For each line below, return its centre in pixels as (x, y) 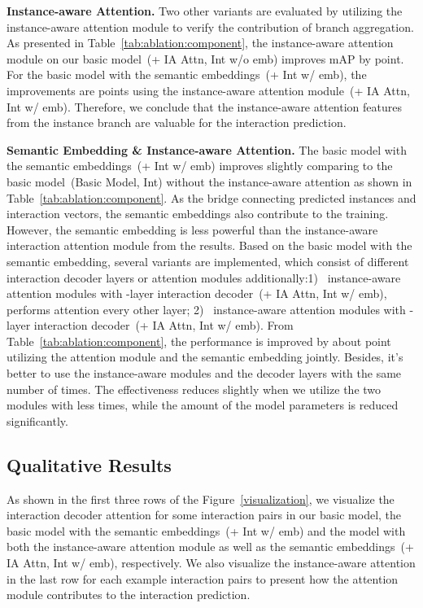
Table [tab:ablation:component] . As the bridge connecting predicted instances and (211, 197)
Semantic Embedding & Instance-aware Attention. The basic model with (207, 149)
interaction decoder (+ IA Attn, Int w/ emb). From (164, 325)
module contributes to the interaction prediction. (129, 595)
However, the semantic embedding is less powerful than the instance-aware (192, 229)
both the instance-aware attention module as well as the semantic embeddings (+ (210, 547)
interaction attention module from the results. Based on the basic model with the (209, 245)
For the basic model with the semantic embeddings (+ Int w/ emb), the (187, 74)
